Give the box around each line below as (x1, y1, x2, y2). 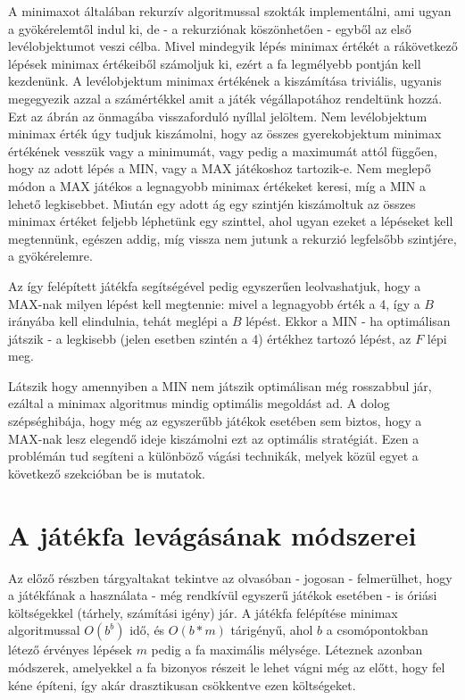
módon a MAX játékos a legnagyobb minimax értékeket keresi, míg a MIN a (8, 176, 427, 195)
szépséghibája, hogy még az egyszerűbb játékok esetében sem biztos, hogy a (8, 412, 422, 430)
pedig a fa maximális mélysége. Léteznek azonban (151, 640, 423, 659)
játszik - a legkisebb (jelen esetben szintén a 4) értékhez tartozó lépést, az (8, 329, 411, 347)
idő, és (129, 621, 165, 639)
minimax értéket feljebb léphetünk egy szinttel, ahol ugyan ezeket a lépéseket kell (8, 212, 453, 230)
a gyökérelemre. (8, 246, 93, 265)
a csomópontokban (326, 621, 428, 639)
